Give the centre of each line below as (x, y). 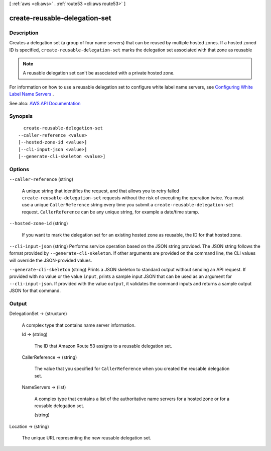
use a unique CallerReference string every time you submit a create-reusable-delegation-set (128, 205)
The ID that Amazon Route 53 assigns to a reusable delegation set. (103, 346)
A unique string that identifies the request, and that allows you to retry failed (100, 191)
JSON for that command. (35, 291)
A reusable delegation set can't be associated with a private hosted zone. (99, 73)
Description (24, 33)
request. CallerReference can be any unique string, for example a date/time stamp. (110, 212)
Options (19, 169)
